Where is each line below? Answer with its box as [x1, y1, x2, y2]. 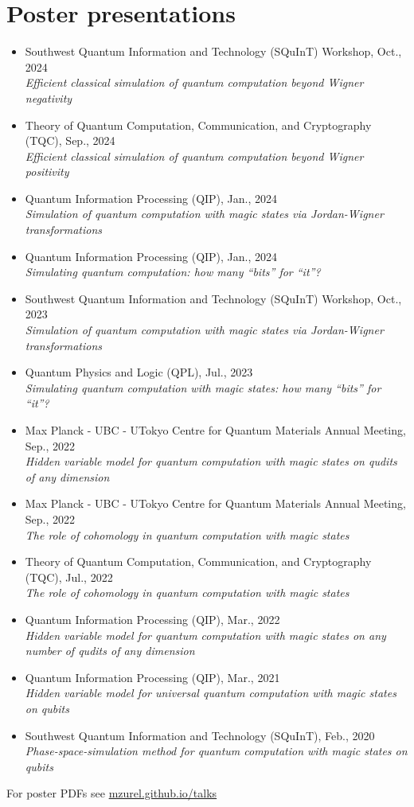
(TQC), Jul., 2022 [25, 568, 113, 585]
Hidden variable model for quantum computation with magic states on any [25, 626, 386, 643]
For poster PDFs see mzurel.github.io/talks [6, 785, 217, 801]
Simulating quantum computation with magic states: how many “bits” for [25, 379, 381, 396]
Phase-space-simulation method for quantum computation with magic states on [25, 743, 408, 759]
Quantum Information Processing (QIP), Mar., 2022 [25, 610, 280, 627]
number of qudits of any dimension [25, 642, 195, 659]
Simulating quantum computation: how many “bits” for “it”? [25, 263, 321, 280]
